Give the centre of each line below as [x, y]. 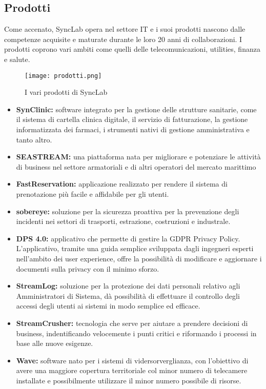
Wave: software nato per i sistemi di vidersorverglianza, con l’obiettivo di [132, 360]
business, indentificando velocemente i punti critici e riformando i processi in [136, 333]
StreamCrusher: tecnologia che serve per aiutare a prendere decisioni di [132, 323]
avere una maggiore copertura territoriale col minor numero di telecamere [132, 370]
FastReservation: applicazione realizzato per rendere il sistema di [122, 184]
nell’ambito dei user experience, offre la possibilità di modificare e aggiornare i [139, 258]
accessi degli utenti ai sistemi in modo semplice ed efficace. [108, 306]
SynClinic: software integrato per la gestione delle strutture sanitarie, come [136, 109]
